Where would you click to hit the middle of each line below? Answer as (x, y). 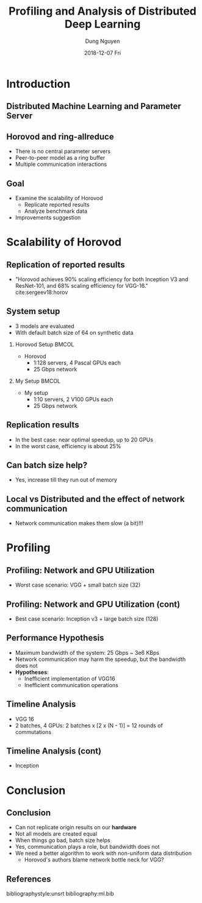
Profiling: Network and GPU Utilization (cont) (93, 604)
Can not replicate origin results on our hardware (76, 827)
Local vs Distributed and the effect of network (96, 499)
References (29, 879)
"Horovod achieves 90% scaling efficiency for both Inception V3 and (102, 279)
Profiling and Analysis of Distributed (103, 11)
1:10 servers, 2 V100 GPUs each (74, 399)
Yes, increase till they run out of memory (66, 480)
